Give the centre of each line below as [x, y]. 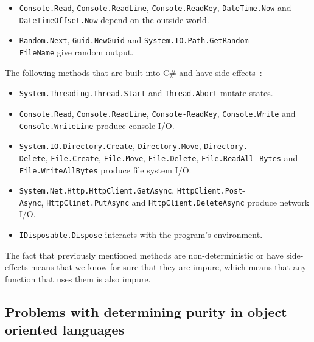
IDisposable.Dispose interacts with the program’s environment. [141, 235]
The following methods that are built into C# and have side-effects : [134, 72]
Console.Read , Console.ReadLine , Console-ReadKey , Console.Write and [157, 113]
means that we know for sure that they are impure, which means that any [169, 267]
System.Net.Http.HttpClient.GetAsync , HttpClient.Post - [132, 190]
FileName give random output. [76, 51]
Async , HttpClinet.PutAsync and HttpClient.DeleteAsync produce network [164, 202]
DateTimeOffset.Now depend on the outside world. [114, 19]
